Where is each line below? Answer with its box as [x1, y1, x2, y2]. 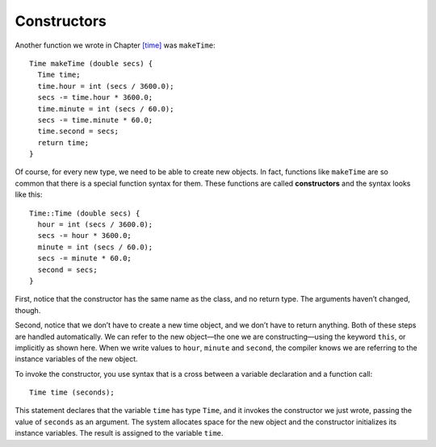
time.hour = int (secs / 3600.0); [37, 81, 174, 90]
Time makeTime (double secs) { [29, 59, 153, 68]
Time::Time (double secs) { [29, 208, 140, 218]
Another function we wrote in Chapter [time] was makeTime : [15, 40, 216, 50]
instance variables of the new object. [15, 354, 138, 364]
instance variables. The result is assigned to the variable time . [15, 428, 224, 438]
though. [15, 305, 41, 315]
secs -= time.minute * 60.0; [37, 115, 153, 124]
